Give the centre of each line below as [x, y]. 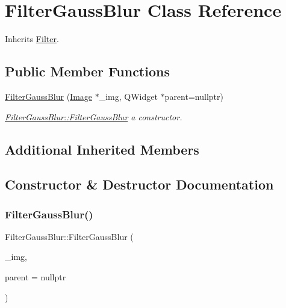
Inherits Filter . [32, 39]
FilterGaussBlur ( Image [49, 96]
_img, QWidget [128, 96]
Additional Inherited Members [102, 149]
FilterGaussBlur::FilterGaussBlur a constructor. [94, 116]
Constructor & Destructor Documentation [139, 184]
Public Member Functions [87, 71]
